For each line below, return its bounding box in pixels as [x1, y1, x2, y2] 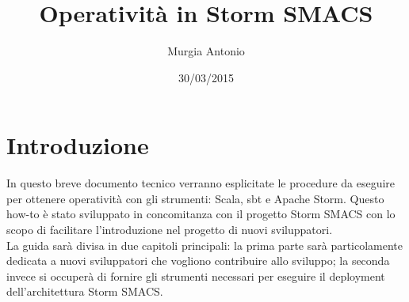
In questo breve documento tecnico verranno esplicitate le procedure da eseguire [6, 175, 396, 191]
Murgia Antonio [167, 43, 245, 59]
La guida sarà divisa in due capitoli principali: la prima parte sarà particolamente [6, 236, 403, 253]
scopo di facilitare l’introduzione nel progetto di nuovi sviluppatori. [6, 221, 333, 238]
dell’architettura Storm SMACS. [6, 283, 163, 300]
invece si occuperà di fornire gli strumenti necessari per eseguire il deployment [6, 267, 385, 284]
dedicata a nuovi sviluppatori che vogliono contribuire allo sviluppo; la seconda [6, 252, 390, 269]
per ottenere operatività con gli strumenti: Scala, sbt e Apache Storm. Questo [6, 190, 384, 206]
